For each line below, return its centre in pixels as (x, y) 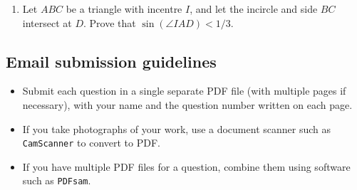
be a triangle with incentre (124, 9)
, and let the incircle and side (254, 9)
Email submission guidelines (111, 61)
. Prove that (110, 22)
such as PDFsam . (57, 180)
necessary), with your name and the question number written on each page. (187, 104)
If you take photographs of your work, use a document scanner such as (176, 128)
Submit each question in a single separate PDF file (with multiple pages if (184, 91)
